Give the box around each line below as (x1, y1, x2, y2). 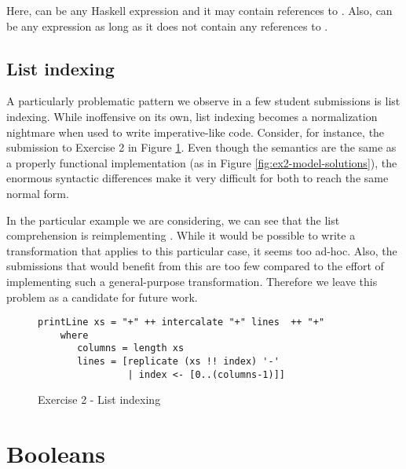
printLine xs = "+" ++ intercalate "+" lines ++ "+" (38, 317, 325, 328)
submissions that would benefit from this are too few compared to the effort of (6, 258, 384, 274)
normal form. (6, 185, 69, 201)
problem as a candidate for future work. (6, 288, 198, 305)
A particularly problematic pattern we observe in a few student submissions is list (6, 93, 401, 109)
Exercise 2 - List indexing (38, 391, 161, 408)
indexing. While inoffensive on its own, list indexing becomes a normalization (6, 108, 378, 124)
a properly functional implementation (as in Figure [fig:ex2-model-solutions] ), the (6, 154, 397, 170)
